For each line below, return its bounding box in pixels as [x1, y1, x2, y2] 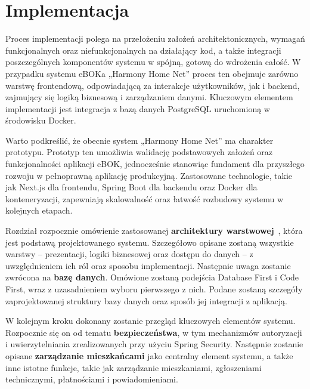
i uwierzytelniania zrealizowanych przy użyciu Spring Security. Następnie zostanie [5, 338, 303, 350]
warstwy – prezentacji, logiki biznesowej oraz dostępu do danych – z [5, 248, 253, 260]
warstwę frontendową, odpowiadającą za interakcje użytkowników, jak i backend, [5, 79, 300, 91]
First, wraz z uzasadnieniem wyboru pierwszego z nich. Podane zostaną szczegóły [5, 283, 303, 295]
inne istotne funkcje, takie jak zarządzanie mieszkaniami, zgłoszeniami [5, 361, 262, 373]
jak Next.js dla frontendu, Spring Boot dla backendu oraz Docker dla [5, 181, 258, 193]
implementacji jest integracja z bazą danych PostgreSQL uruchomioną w [5, 102, 270, 115]
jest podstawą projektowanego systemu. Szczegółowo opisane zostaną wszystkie [5, 236, 294, 248]
